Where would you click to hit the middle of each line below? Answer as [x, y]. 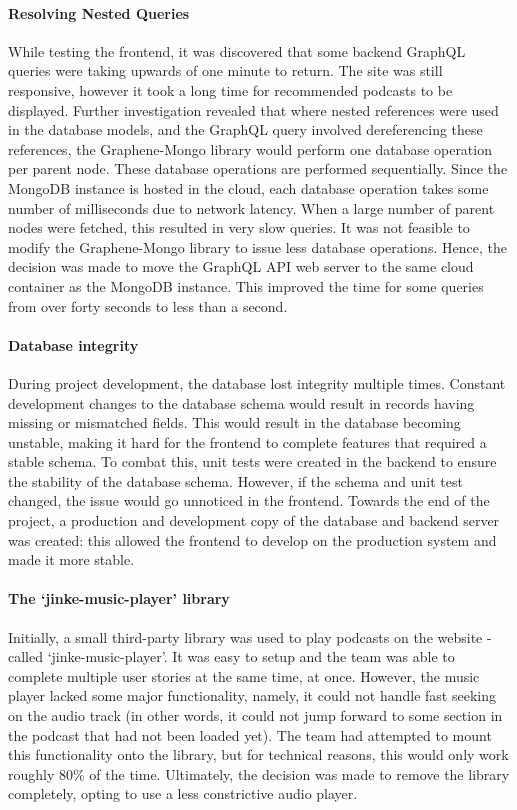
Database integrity [73, 344]
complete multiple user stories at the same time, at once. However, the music [244, 675]
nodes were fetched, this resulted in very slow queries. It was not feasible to [239, 227]
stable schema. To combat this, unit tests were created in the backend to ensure [252, 461]
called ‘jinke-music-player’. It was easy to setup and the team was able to [231, 656]
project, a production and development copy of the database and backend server [254, 520]
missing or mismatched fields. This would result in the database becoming [234, 422]
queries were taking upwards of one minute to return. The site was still [225, 70]
